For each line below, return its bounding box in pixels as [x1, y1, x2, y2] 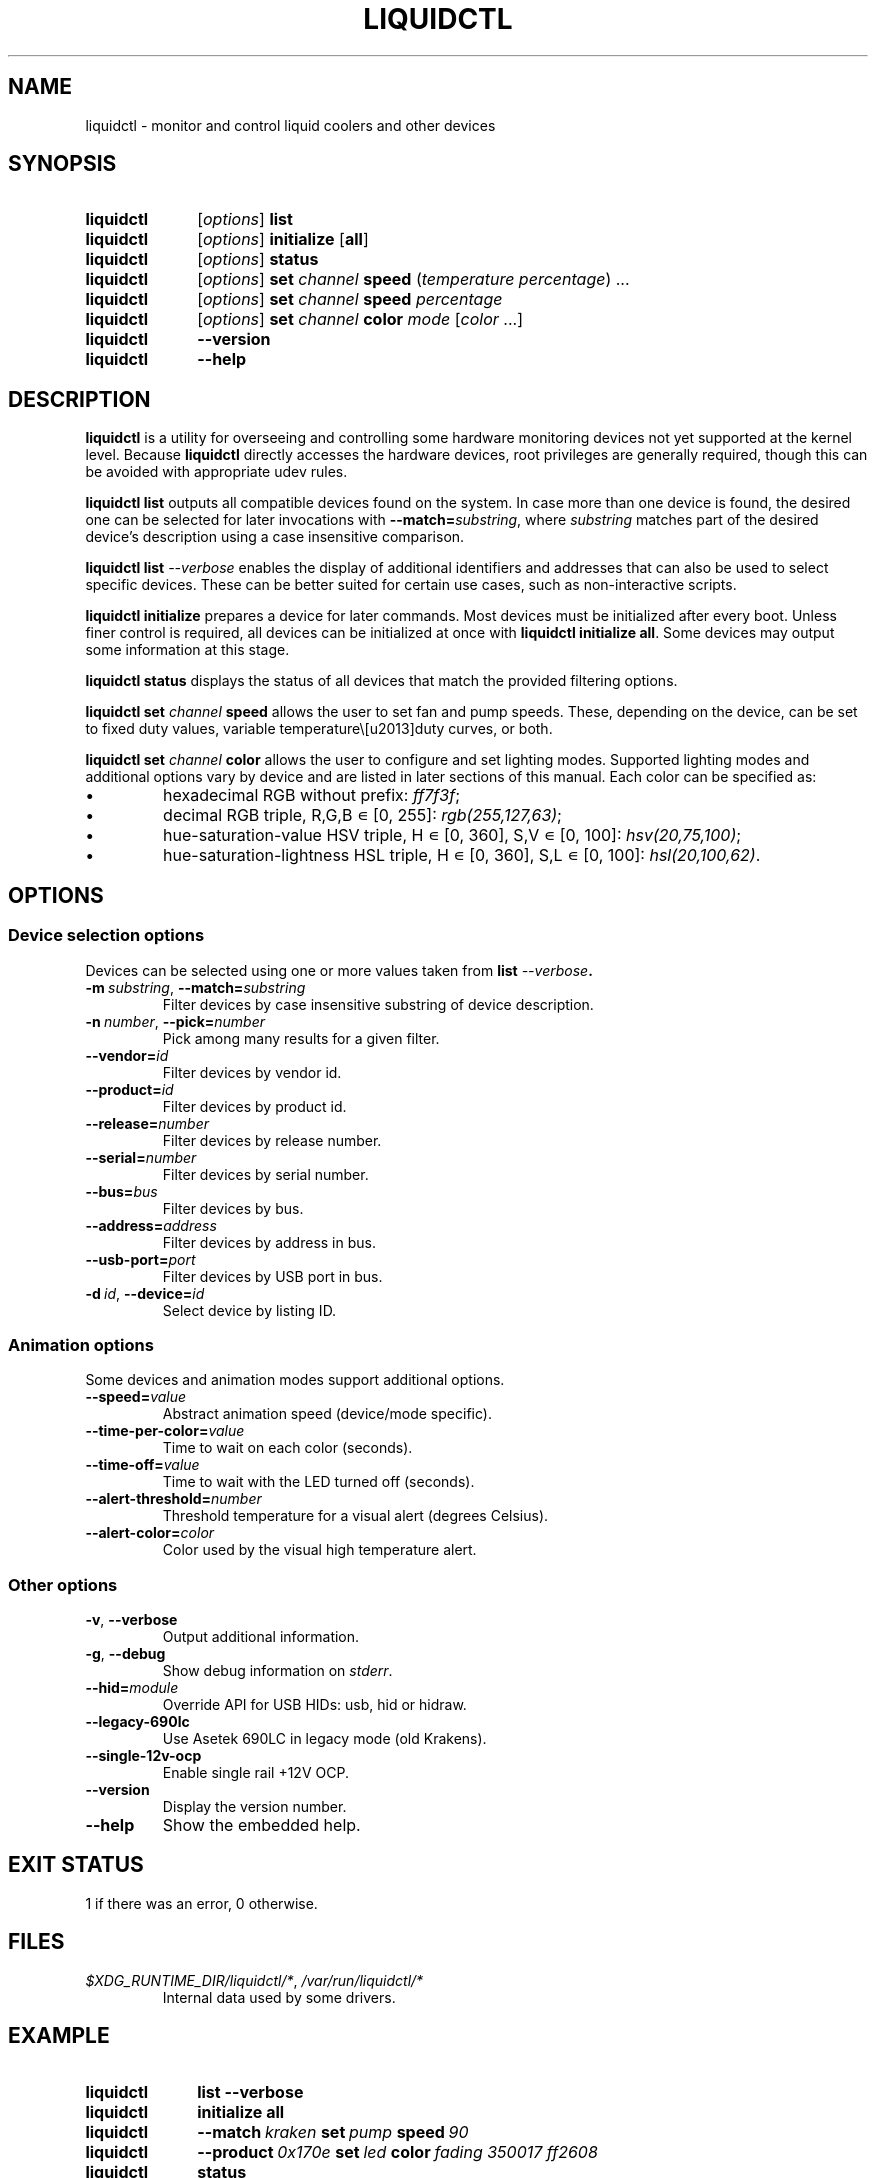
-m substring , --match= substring [85, 978, 306, 996]
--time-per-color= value [85, 1422, 245, 1440]
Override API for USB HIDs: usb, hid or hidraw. [162, 1696, 467, 1713]
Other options [8, 1574, 118, 1595]
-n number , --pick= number [85, 1012, 266, 1030]
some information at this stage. [85, 641, 290, 659]
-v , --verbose [85, 1611, 178, 1628]
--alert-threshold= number [85, 1490, 262, 1508]
